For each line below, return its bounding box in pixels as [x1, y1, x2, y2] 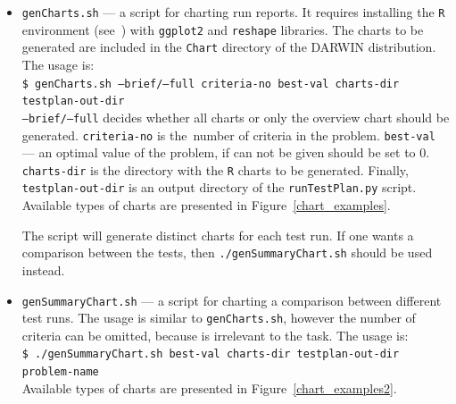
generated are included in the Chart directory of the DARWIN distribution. [21, 38, 436, 56]
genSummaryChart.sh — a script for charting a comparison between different [21, 290, 442, 309]
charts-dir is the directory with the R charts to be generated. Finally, [21, 160, 409, 179]
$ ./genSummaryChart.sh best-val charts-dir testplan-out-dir [21, 348, 400, 361]
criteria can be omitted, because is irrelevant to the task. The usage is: [21, 325, 409, 344]
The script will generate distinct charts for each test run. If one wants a [21, 225, 414, 244]
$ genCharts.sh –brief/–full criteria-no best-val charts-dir [21, 77, 400, 90]
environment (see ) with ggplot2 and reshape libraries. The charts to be [21, 20, 424, 38]
